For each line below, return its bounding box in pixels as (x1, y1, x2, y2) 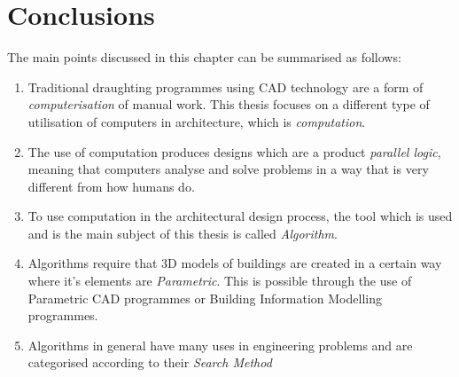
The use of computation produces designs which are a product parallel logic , (27, 142, 441, 161)
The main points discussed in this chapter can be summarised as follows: (7, 48, 401, 67)
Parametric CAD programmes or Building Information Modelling (27, 288, 382, 307)
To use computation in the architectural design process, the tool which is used (27, 207, 453, 225)
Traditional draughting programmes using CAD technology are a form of (27, 77, 424, 96)
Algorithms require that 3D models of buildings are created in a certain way (27, 254, 442, 272)
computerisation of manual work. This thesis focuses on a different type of (27, 95, 430, 114)
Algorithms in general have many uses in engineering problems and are (27, 335, 413, 354)
